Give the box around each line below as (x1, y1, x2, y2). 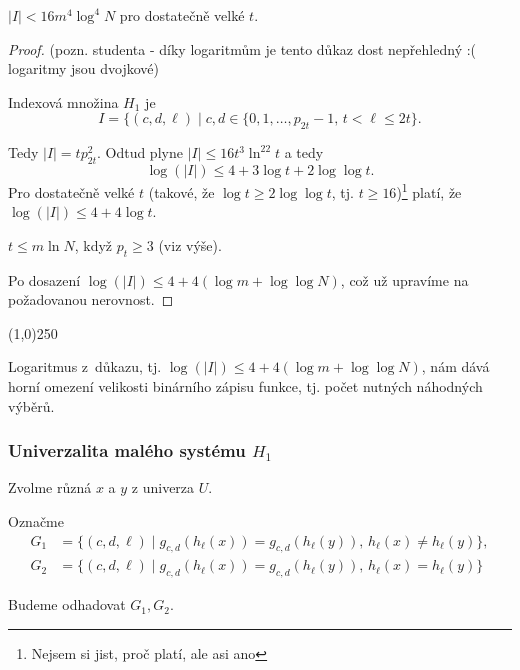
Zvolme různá (8, 477, 92, 498)
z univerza (131, 477, 195, 498)
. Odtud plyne (96, 142, 183, 163)
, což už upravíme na (340, 269, 469, 290)
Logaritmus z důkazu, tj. (8, 356, 162, 377)
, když (74, 234, 113, 255)
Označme (8, 510, 64, 531)
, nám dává (421, 356, 490, 377)
